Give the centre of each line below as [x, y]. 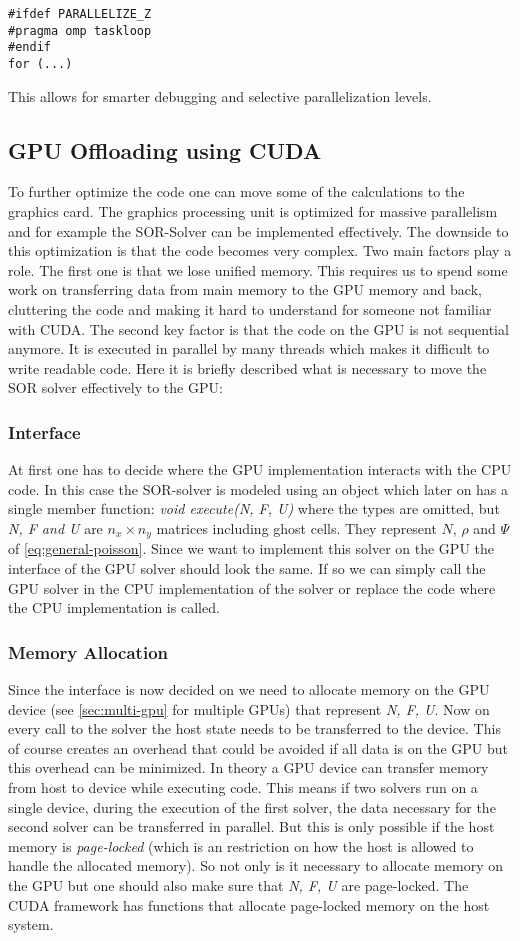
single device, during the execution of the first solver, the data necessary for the [252, 806]
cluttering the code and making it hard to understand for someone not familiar [250, 308]
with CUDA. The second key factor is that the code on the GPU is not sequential [258, 328]
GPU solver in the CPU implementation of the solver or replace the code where [252, 587]
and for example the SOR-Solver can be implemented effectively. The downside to [258, 230]
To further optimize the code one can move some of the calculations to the [236, 191]
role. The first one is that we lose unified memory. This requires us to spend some [258, 269]
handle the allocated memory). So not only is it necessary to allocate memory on [255, 865]
